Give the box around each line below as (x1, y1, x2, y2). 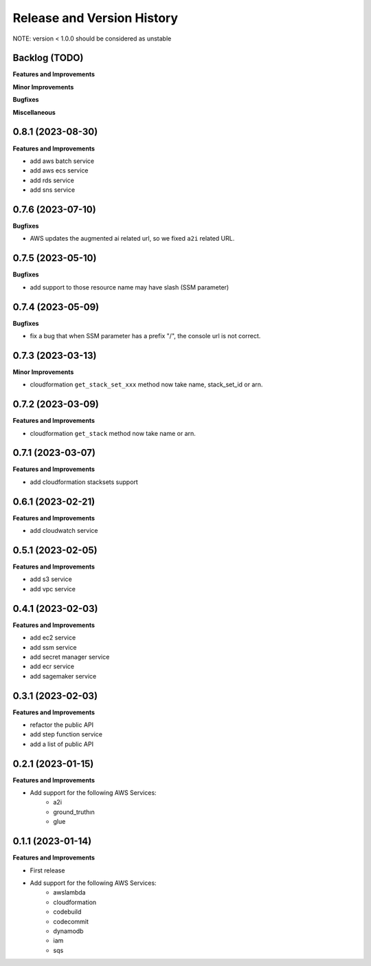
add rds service (30, 176, 75, 184)
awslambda (53, 888, 86, 897)
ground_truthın (53, 808, 95, 816)
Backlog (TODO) (12, 52, 84, 64)
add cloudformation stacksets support (30, 478, 139, 486)
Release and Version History (12, 10, 179, 25)
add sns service (30, 186, 76, 194)
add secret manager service (30, 652, 110, 661)
